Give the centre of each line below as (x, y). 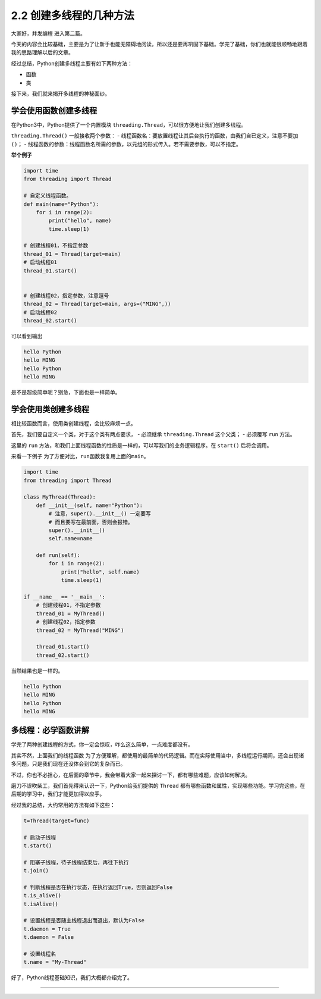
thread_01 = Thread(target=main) (72, 254)
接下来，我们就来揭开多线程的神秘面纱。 (60, 93)
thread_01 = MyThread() (70, 613)
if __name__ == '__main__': (64, 597)
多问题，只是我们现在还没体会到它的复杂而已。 (68, 764)
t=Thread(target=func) (56, 821)
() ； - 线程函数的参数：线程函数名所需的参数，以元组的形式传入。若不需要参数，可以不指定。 (126, 144)
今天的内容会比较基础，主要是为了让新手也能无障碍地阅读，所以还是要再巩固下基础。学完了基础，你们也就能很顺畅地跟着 (159, 44)
